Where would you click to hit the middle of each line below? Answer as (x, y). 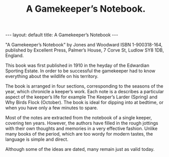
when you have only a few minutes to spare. (52, 108)
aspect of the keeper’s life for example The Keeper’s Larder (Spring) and (81, 97)
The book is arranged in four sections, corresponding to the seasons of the (84, 86)
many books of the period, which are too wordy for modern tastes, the (79, 134)
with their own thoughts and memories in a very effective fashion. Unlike (81, 128)
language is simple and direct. (37, 139)
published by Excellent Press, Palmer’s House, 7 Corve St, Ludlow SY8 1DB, (85, 50)
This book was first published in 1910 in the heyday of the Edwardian (77, 66)
